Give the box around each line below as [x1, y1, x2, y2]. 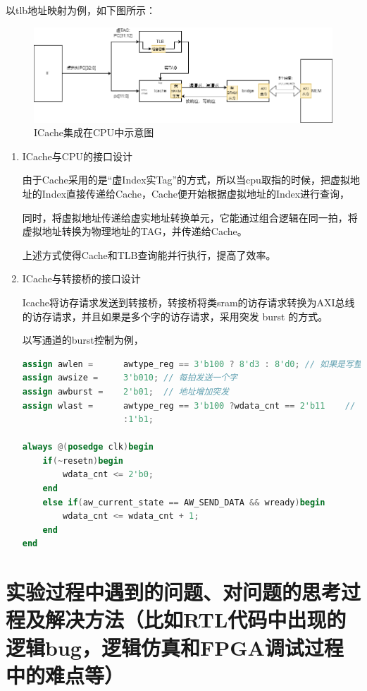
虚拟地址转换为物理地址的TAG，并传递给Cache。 [22, 224, 247, 239]
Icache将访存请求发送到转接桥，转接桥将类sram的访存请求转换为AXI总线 [22, 294, 355, 309]
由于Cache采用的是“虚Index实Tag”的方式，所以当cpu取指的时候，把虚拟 [22, 172, 350, 187]
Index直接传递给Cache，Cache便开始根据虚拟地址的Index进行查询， [42, 186, 350, 200]
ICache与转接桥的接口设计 [22, 271, 141, 286]
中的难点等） [6, 660, 125, 689]
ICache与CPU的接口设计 [22, 148, 132, 163]
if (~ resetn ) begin [42, 455, 124, 466]
